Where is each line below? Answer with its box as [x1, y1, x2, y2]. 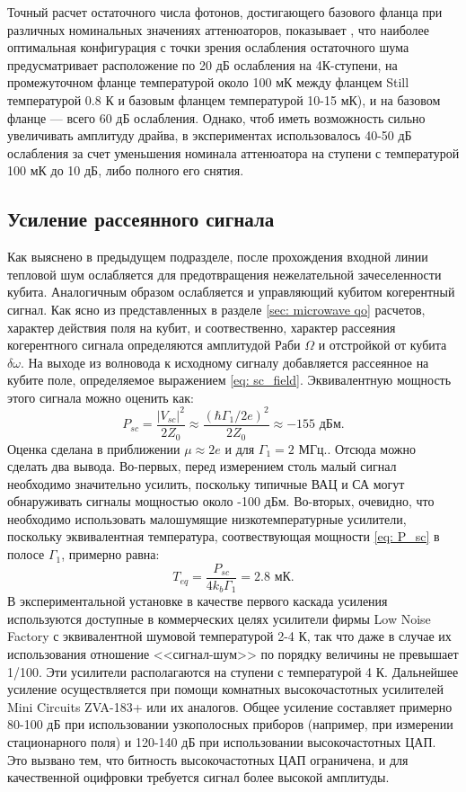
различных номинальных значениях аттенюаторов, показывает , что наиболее [7, 20, 429, 39]
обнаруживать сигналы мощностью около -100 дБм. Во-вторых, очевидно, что [7, 492, 435, 511]
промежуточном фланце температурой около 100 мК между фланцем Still [7, 73, 409, 92]
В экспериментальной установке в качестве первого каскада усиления [7, 592, 388, 610]
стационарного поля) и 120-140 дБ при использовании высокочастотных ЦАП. [7, 732, 436, 751]
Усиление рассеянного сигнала [7, 205, 275, 233]
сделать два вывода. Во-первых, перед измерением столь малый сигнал [7, 457, 397, 476]
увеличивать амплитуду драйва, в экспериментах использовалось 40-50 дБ [7, 126, 412, 145]
